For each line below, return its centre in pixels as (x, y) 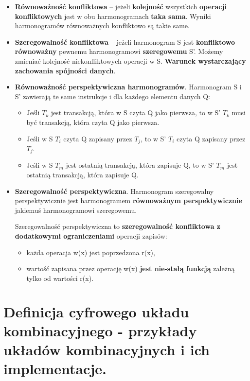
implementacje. (55, 369)
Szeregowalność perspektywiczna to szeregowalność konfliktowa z (117, 226)
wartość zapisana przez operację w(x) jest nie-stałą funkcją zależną (131, 268)
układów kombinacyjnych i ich (107, 349)
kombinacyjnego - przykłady (100, 330)
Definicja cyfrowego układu (96, 311)
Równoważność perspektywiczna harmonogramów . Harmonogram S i (128, 87)
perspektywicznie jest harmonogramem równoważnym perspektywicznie (128, 200)
